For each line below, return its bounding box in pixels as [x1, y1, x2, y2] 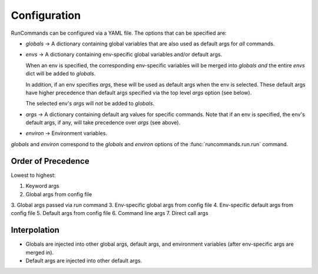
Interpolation [11, 225, 60, 235]
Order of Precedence [11, 156, 90, 166]
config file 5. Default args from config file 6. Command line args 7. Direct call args [11, 210, 208, 217]
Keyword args [25, 183, 59, 190]
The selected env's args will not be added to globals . [25, 100, 155, 107]
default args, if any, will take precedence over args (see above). [25, 119, 181, 126]
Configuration [11, 9, 81, 22]
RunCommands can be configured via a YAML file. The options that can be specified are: [11, 29, 227, 37]
